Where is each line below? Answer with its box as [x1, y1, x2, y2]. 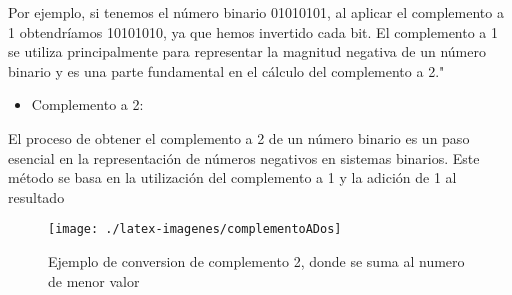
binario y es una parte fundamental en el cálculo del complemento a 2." [8, 60, 445, 81]
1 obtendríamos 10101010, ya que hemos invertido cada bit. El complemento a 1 [8, 21, 499, 42]
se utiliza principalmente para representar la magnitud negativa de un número [8, 41, 486, 62]
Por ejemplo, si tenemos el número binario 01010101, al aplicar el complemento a [8, 2, 504, 22]
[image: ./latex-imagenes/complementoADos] [48, 222, 342, 237]
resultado [8, 186, 65, 207]
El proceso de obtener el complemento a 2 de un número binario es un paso [8, 127, 470, 148]
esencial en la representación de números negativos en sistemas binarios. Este [8, 147, 480, 168]
